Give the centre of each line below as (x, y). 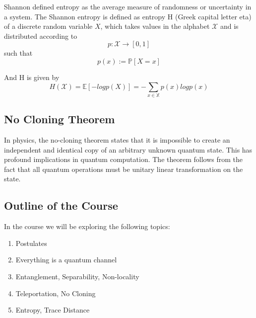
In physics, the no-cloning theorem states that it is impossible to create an (117, 140)
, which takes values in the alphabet (155, 26)
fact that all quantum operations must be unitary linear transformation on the (124, 169)
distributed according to (41, 36)
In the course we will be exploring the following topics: (87, 226)
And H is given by (32, 77)
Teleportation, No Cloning (56, 293)
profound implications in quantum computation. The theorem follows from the (123, 159)
